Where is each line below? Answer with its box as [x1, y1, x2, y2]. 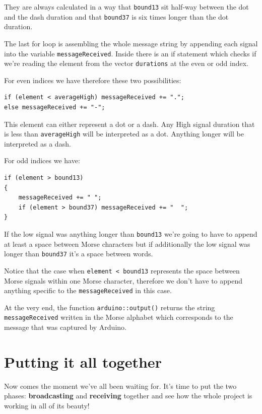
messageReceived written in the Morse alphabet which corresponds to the [4, 312, 233, 322]
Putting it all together [4, 351, 162, 372]
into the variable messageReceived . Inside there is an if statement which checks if [4, 48, 256, 58]
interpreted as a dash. [4, 138, 71, 149]
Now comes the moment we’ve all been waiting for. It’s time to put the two [4, 380, 237, 391]
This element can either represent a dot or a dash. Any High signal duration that [4, 118, 255, 129]
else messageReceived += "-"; [4, 104, 105, 111]
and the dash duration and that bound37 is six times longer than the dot [4, 11, 229, 22]
